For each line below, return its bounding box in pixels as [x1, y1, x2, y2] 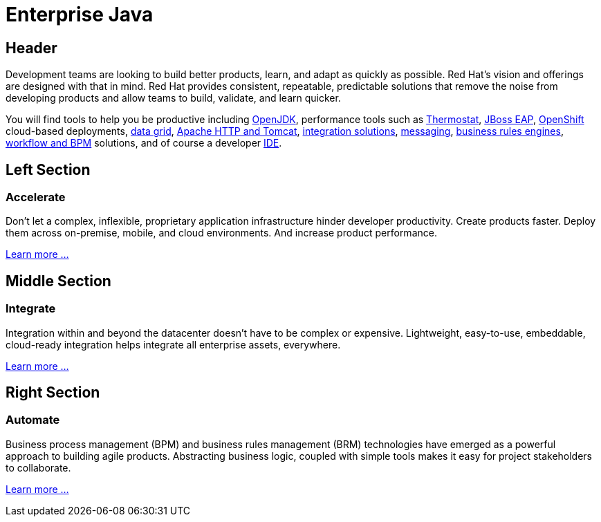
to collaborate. [6, 461, 71, 474]
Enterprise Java [6, 3, 154, 26]
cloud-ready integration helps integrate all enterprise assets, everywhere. [6, 338, 341, 351]
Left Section [6, 160, 91, 178]
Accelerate [6, 190, 66, 205]
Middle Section [6, 272, 111, 290]
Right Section [6, 384, 100, 402]
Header [6, 39, 57, 57]
